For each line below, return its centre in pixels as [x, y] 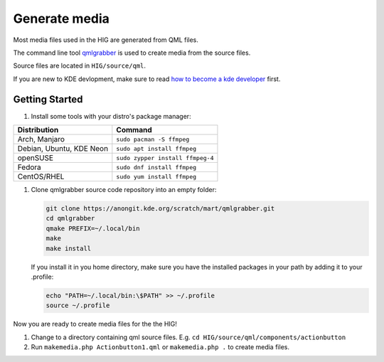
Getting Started [48, 99]
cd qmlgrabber [70, 218]
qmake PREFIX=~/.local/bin [93, 228]
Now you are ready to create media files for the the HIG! [95, 324]
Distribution [38, 130]
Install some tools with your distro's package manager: [111, 116]
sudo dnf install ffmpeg [156, 167]
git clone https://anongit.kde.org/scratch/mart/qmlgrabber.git [160, 209]
